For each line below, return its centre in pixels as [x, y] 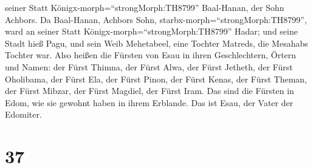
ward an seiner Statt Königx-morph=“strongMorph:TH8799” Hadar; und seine [151, 31]
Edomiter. [23, 114]
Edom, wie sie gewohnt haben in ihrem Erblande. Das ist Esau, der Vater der [149, 102]
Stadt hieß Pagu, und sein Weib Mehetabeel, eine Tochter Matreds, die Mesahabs [156, 43]
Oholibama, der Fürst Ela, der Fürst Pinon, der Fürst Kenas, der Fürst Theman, [156, 79]
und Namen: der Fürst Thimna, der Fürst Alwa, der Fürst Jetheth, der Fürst [149, 66]
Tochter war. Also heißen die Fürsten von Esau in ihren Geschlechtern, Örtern [151, 55]
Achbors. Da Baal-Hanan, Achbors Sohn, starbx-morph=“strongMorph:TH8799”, [156, 19]
